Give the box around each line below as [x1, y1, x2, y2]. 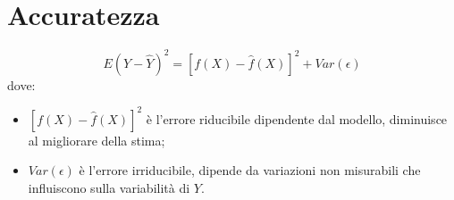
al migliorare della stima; [28, 130, 165, 149]
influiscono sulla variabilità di [28, 178, 190, 196]
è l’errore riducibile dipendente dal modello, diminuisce [146, 109, 448, 128]
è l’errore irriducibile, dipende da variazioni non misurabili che [79, 161, 421, 179]
